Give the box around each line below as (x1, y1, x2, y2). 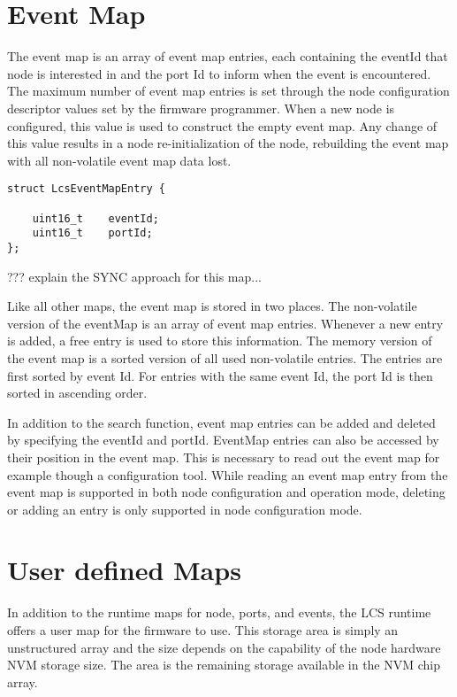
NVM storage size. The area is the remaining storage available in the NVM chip (7, 655, 441, 674)
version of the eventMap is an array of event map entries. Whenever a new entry (7, 314, 444, 332)
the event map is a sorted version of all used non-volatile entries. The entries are (7, 348, 443, 367)
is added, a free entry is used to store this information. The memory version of (7, 331, 432, 350)
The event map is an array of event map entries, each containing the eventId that (7, 47, 448, 66)
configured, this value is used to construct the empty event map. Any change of (7, 116, 438, 135)
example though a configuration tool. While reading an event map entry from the (7, 465, 448, 484)
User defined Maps (7, 552, 241, 588)
